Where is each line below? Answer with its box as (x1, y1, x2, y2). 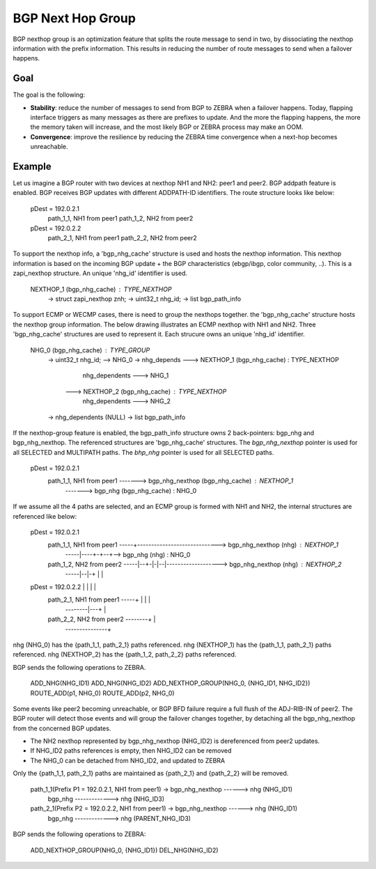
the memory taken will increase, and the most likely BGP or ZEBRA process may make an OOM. (30, 123, 304, 132)
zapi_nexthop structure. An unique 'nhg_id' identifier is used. (13, 269, 188, 278)
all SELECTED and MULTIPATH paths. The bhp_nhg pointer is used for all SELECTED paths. (13, 448, 274, 456)
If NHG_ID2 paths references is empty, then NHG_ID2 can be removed (30, 746, 232, 755)
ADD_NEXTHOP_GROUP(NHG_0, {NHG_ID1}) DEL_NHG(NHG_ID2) (30, 846, 219, 854)
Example (13, 161, 52, 172)
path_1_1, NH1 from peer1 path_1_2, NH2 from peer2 (47, 214, 194, 223)
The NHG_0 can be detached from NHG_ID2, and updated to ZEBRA (30, 756, 226, 765)
